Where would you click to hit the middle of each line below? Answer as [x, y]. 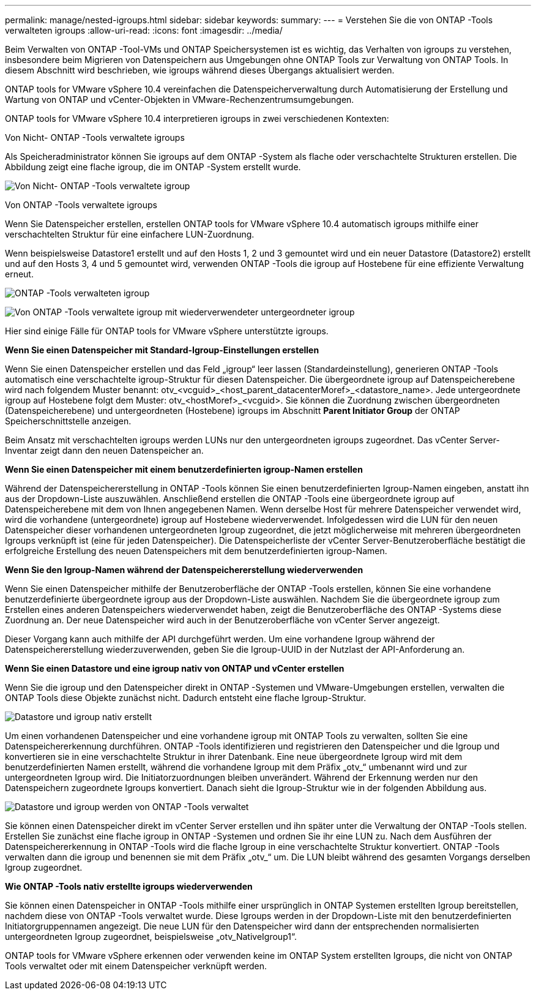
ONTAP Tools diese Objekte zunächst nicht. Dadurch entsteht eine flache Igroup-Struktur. [186, 698]
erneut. [19, 274]
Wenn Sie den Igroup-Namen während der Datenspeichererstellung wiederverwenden [184, 570]
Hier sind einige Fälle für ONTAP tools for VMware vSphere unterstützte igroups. [167, 331]
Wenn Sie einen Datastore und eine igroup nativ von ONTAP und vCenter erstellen [175, 668]
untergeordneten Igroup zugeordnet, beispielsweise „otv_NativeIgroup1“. [151, 937]
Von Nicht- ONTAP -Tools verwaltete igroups [95, 137]
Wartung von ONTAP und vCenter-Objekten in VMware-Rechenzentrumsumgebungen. [180, 99]
